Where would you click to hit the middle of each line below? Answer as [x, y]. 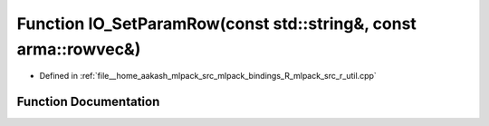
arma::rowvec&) [79, 49]
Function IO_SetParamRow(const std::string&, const [216, 24]
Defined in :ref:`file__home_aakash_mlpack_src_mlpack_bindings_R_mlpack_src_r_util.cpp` [208, 76]
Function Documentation [88, 102]
